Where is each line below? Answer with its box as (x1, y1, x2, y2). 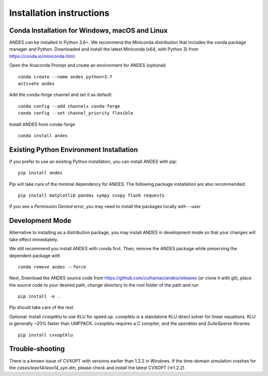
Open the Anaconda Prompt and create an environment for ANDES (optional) (9, 62, 166, 68)
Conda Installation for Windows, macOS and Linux (9, 26, 168, 35)
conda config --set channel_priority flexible (18, 110, 134, 116)
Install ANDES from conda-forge (9, 121, 75, 127)
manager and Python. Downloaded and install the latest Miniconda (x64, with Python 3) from (9, 46, 199, 52)
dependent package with (9, 253, 61, 259)
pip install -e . (18, 294, 60, 299)
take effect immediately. (9, 236, 59, 242)
